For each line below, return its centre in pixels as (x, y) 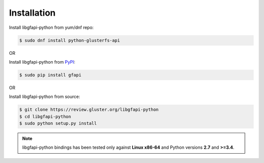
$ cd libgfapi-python (45, 116)
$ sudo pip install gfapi (50, 75)
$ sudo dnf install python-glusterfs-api (70, 40)
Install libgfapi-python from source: (44, 97)
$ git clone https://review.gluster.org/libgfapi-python (89, 110)
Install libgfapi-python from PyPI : (42, 62)
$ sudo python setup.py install (58, 123)
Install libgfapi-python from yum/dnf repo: (51, 27)
